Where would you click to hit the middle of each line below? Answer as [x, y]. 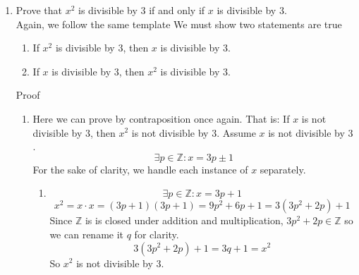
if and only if [177, 10]
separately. [283, 169]
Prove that [39, 10]
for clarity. [157, 234]
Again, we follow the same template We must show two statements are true [179, 24]
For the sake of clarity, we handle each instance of [140, 169]
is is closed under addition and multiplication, [184, 220]
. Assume [236, 132]
